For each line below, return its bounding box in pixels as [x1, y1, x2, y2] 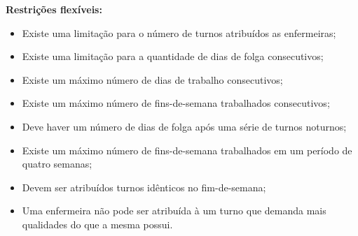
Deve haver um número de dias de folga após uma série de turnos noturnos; [22, 119, 347, 133]
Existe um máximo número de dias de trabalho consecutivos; [22, 72, 283, 87]
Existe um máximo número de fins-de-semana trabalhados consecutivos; [22, 96, 330, 110]
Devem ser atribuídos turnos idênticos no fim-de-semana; [22, 179, 266, 194]
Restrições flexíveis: [6, 2, 102, 16]
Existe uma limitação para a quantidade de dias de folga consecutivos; [22, 49, 324, 64]
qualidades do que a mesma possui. [22, 216, 173, 231]
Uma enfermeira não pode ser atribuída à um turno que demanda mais [22, 203, 326, 218]
